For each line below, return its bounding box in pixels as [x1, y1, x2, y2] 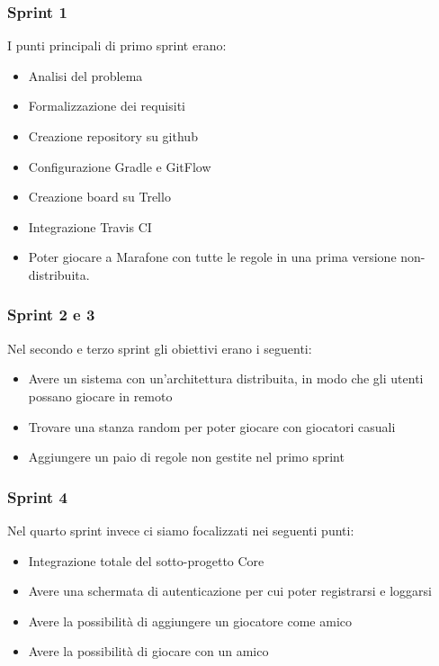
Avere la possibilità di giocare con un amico [28, 642, 269, 661]
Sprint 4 [7, 485, 67, 508]
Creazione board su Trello [28, 187, 171, 206]
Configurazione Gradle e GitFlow [28, 157, 211, 175]
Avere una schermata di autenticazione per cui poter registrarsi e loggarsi [28, 581, 433, 600]
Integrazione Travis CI [28, 217, 152, 236]
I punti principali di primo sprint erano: [7, 36, 227, 55]
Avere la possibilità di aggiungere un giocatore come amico [28, 611, 352, 630]
